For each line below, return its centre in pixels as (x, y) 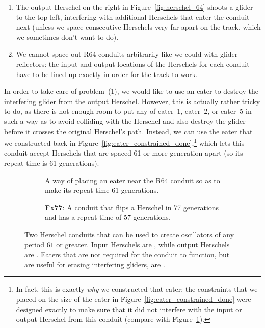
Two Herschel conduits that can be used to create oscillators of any (129, 234)
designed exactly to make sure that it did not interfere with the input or (129, 309)
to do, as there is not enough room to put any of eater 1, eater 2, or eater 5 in (128, 111)
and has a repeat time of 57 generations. (108, 217)
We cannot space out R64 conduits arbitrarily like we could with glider (127, 54)
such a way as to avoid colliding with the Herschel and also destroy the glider (125, 121)
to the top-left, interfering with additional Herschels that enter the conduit (133, 17)
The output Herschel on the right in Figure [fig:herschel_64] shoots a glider (135, 7)
